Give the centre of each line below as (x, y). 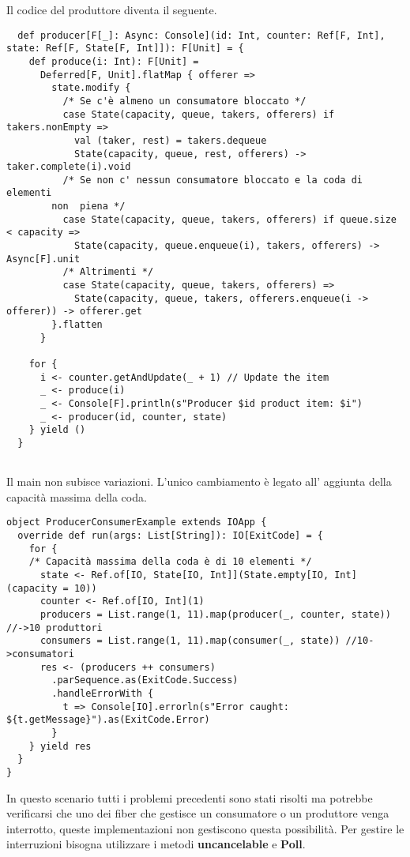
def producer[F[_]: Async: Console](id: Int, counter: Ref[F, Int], (201, 35)
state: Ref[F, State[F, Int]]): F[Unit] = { (125, 49)
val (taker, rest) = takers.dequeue (170, 140)
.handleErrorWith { (103, 693)
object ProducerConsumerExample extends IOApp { (137, 522)
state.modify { (91, 88)
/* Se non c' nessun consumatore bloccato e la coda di (213, 180)
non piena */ (88, 207)
